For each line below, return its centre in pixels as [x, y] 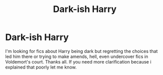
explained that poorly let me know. [41, 67]
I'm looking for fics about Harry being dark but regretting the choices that [82, 51]
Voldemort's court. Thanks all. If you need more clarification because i [78, 61]
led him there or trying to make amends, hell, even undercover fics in [77, 56]
